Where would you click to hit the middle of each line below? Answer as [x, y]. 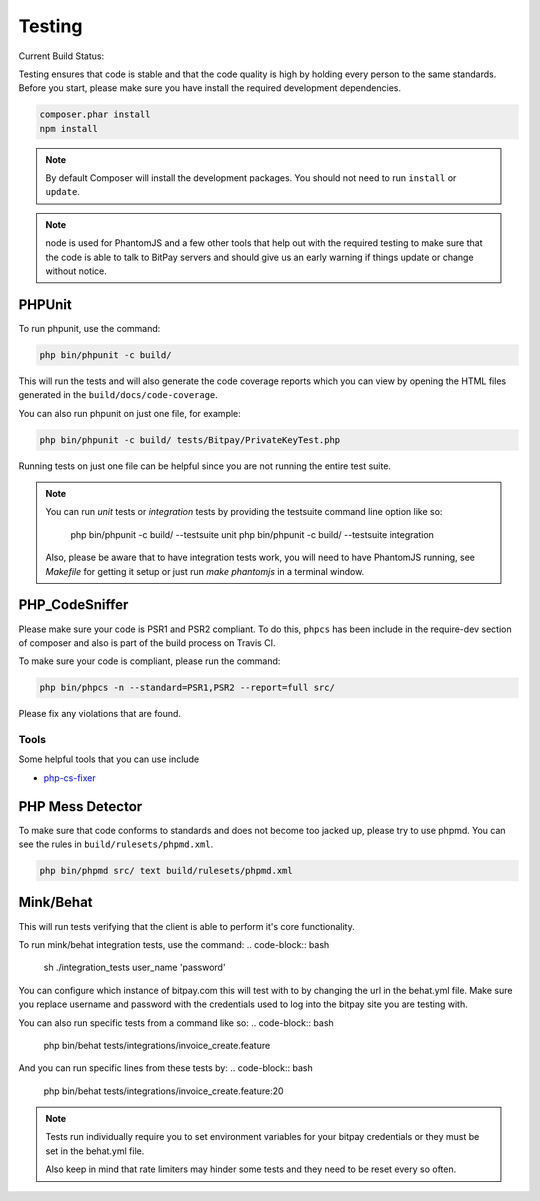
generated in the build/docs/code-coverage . [118, 395]
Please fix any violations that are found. [100, 714]
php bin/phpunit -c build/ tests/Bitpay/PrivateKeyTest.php [190, 439]
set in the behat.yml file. [95, 1151]
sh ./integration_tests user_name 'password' [134, 967]
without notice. [76, 271]
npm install [69, 128]
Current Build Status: [61, 56]
